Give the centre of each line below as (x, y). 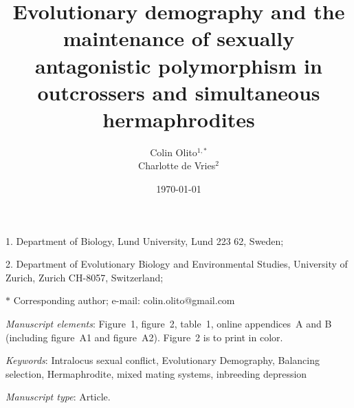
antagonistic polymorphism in (179, 65)
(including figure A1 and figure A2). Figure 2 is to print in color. (144, 337)
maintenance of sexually (179, 38)
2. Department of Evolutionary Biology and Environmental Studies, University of (177, 264)
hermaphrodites (179, 119)
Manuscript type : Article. (58, 397)
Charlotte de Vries (177, 165)
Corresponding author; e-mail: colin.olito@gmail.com (124, 300)
